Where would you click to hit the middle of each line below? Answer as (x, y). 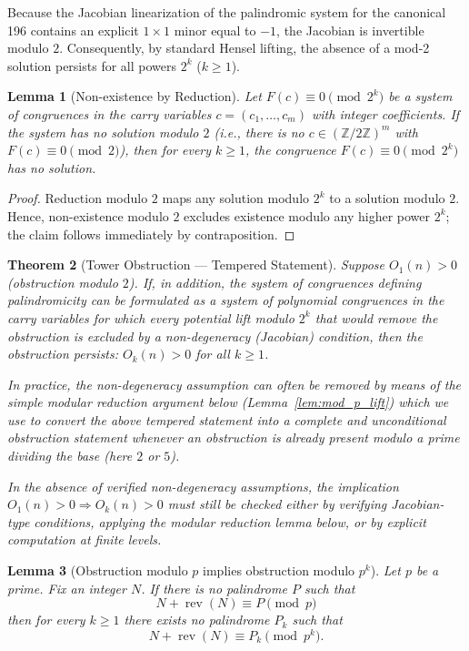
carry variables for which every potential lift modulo (151, 317)
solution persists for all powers (92, 65)
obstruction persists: (63, 354)
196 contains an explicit (73, 30)
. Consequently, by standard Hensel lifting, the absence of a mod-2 (244, 48)
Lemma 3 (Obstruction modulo (98, 570)
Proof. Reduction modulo (78, 198)
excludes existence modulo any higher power (307, 215)
